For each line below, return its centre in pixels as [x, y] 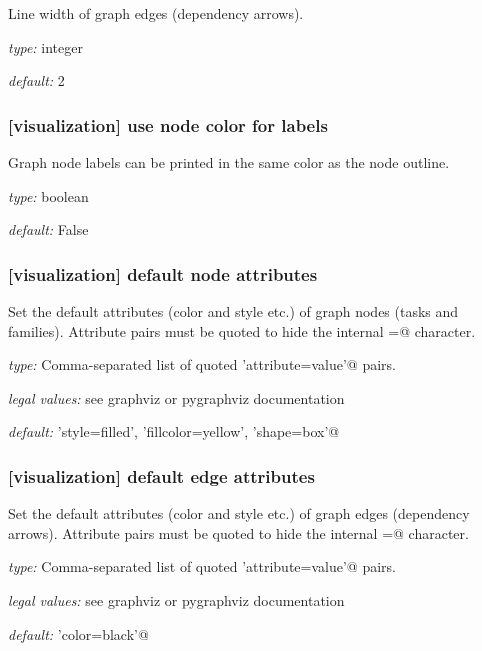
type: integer [45, 46]
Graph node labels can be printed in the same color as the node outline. [229, 162]
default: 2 [36, 80]
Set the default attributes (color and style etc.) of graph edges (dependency [239, 513]
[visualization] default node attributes [163, 273]
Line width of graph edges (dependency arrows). [156, 13]
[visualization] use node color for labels [168, 124]
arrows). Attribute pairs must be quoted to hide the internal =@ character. [238, 532]
